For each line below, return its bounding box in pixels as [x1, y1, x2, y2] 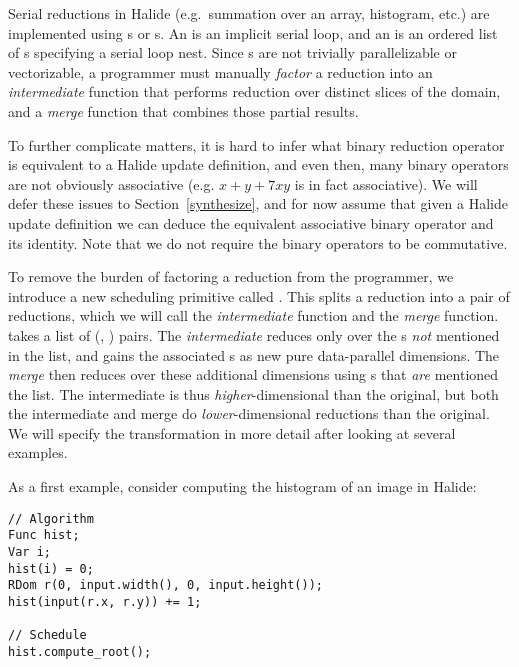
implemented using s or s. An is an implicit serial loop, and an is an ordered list [8, 22, 498, 43]
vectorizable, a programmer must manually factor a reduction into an [8, 61, 433, 82]
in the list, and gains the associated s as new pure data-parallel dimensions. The [8, 344, 500, 365]
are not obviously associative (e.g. [8, 173, 215, 194]
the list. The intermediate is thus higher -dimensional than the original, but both [8, 383, 499, 404]
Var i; [8, 544, 51, 559]
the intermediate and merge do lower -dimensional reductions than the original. [8, 403, 490, 424]
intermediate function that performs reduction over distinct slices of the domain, [8, 81, 501, 102]
